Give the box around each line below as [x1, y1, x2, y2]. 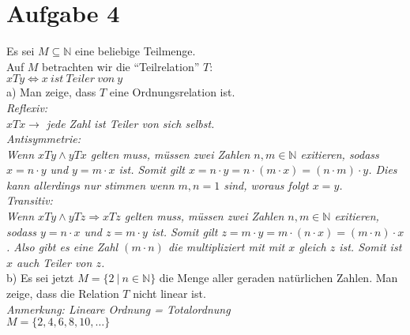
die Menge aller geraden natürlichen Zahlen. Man [159, 269, 398, 286]
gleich [299, 239, 326, 255]
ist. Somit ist [339, 239, 402, 255]
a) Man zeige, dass [6, 84, 96, 100]
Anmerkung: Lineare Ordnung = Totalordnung [6, 300, 231, 317]
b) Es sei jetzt [6, 269, 74, 286]
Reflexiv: [6, 99, 48, 115]
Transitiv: [6, 192, 53, 209]
